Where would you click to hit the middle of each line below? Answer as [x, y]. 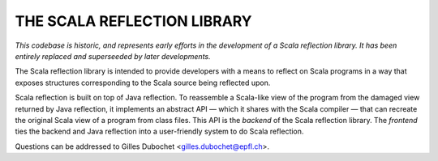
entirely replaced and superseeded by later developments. [113, 56]
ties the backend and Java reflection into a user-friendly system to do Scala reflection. [159, 131]
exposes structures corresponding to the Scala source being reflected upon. [143, 83]
